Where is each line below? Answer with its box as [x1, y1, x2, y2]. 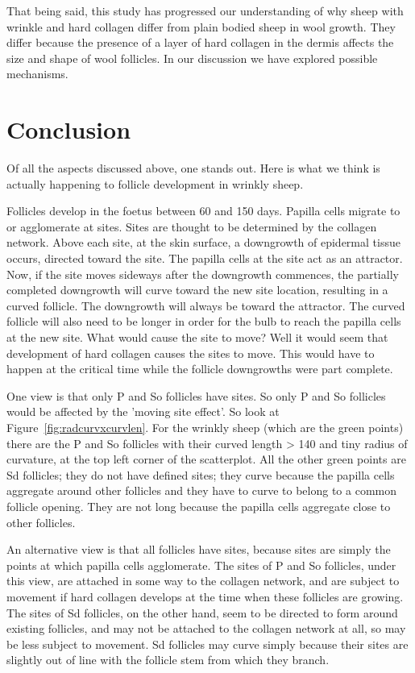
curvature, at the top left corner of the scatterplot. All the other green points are [6, 451, 406, 467]
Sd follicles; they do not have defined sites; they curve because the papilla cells [6, 466, 395, 483]
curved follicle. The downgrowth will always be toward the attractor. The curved [6, 297, 405, 314]
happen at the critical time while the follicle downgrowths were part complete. [6, 360, 393, 377]
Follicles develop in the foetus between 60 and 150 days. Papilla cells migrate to [6, 202, 400, 219]
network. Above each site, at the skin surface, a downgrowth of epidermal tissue [6, 234, 400, 251]
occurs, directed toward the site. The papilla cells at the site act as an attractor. [6, 250, 403, 267]
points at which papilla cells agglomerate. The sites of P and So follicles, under [6, 556, 396, 573]
